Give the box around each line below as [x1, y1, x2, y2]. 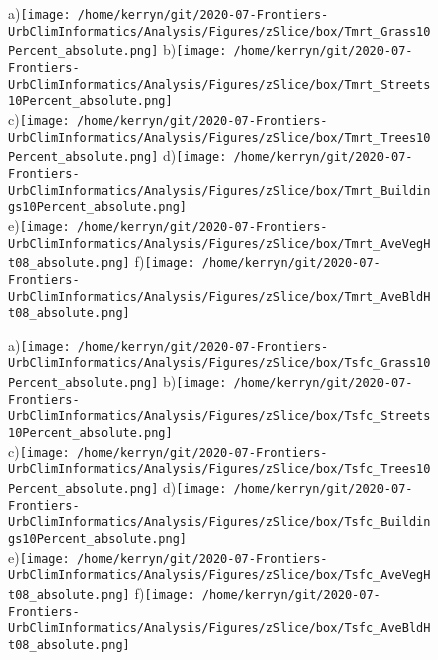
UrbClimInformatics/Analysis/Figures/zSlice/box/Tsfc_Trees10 [8, 462, 431, 477]
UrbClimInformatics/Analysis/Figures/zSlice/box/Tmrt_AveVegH [8, 236, 431, 251]
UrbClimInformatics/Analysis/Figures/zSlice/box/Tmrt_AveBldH [8, 289, 431, 304]
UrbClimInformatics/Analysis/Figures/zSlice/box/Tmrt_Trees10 [8, 130, 431, 145]
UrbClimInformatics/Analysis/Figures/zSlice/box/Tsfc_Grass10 [8, 356, 431, 371]
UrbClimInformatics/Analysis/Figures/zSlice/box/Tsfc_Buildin [8, 515, 431, 530]
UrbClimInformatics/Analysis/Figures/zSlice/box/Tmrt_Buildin [8, 183, 431, 198]
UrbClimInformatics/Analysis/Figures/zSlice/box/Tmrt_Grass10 [8, 24, 431, 39]
